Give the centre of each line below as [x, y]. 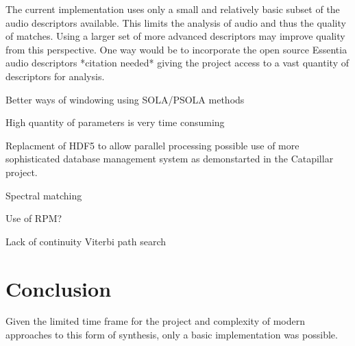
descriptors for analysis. [55, 76]
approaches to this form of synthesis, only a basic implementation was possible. [172, 335]
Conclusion [59, 288]
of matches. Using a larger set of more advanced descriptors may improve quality [175, 36]
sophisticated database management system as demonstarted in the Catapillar [170, 159]
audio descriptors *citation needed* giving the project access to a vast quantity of [177, 63]
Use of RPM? [34, 218]
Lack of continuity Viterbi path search [86, 241]
